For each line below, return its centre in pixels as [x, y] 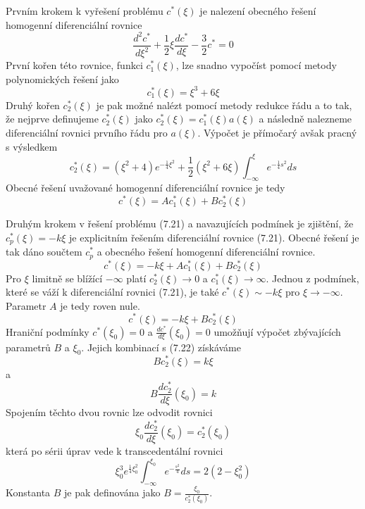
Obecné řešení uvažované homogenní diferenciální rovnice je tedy [146, 188]
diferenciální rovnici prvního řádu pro [87, 132]
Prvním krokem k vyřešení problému [85, 11]
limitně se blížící [67, 278]
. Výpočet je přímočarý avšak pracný [277, 132]
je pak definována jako [112, 492]
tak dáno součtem [44, 252]
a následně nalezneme [305, 119]
